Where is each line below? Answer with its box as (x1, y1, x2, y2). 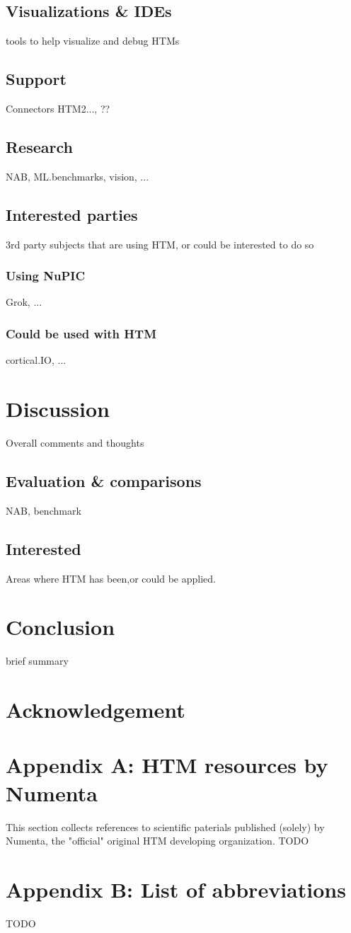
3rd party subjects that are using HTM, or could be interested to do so (6, 236, 314, 251)
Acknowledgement (6, 695, 185, 724)
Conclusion (6, 612, 115, 641)
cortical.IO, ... (6, 353, 67, 367)
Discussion (6, 394, 110, 423)
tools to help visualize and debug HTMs (6, 33, 180, 48)
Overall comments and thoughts (6, 435, 144, 450)
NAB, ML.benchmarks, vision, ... (6, 168, 149, 183)
